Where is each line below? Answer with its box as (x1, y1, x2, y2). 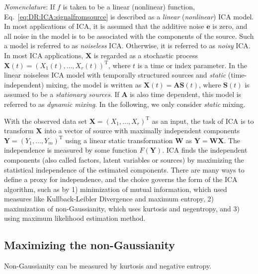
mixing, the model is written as (46, 79, 142, 90)
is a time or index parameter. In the (137, 60, 248, 70)
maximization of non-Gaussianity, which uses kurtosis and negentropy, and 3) (4, 203, 240, 213)
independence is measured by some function (4, 145, 137, 155)
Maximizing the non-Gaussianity (4, 237, 175, 253)
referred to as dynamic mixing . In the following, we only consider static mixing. (4, 98, 246, 109)
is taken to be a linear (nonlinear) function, (63, 1, 195, 11)
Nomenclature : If (4, 1, 55, 11)
